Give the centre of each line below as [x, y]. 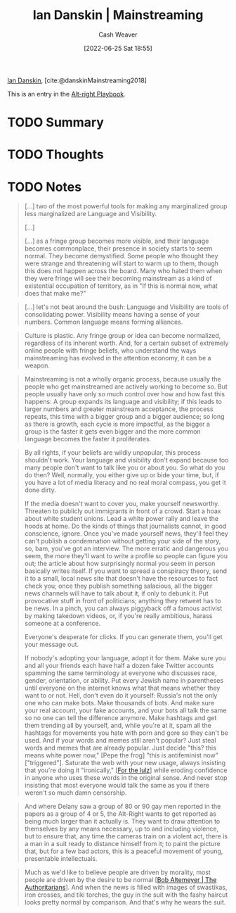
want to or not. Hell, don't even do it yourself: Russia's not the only [121, 695]
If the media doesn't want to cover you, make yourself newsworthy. [122, 504]
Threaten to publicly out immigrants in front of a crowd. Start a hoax [123, 511]
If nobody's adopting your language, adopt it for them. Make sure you [125, 658]
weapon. [37, 365]
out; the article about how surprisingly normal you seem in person [120, 564]
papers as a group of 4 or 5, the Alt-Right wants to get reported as [120, 814]
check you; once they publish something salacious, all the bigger [118, 586]
